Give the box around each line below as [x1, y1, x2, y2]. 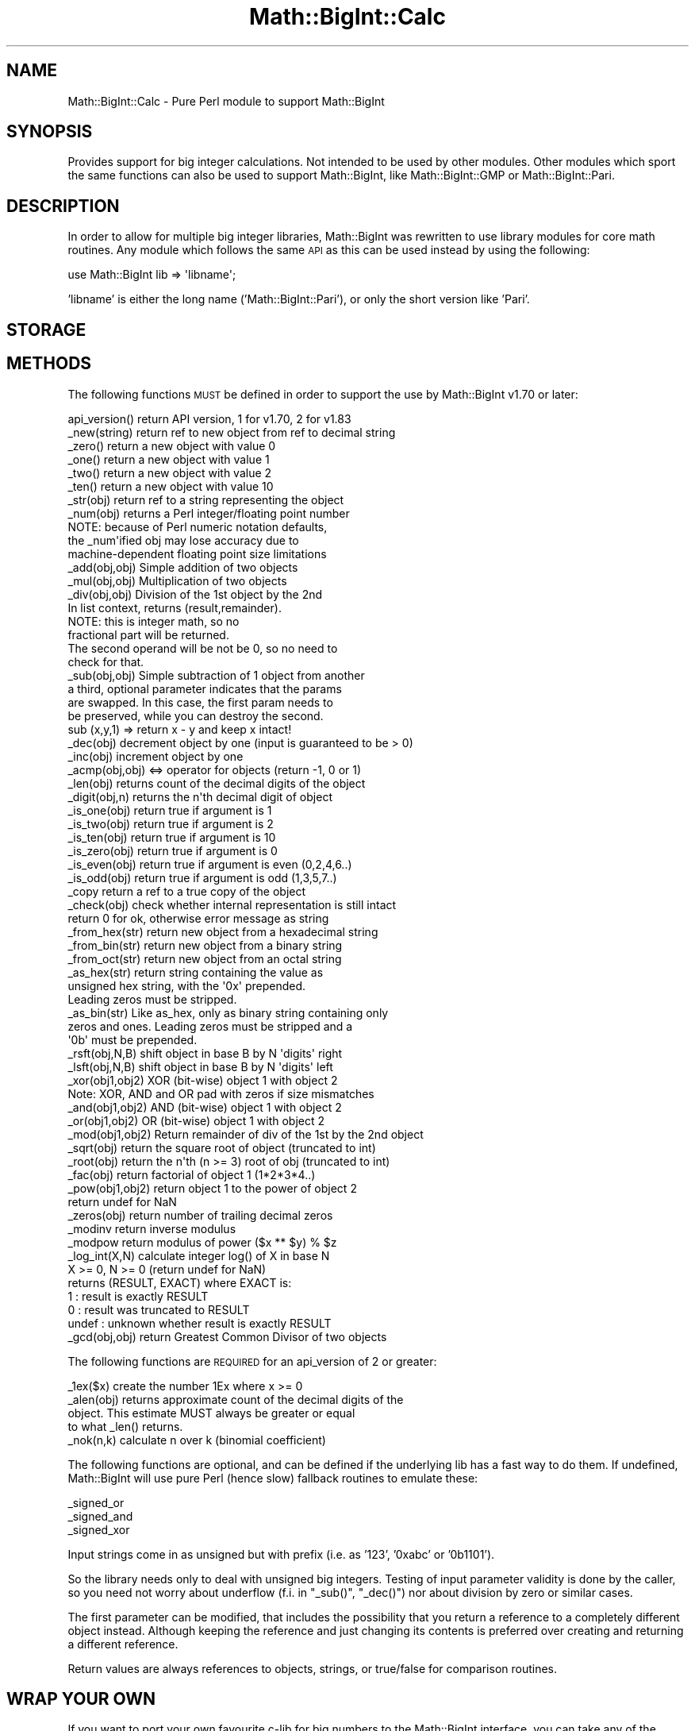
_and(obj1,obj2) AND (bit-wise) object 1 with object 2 [67, 1100, 342, 1114]
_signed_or [67, 1495, 125, 1509]
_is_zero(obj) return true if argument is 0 [67, 843, 278, 858]
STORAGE [6, 319, 86, 340]
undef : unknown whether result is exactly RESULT [67, 1316, 332, 1330]
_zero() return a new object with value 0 [67, 438, 276, 453]
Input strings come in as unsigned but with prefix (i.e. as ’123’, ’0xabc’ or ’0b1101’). [67, 1547, 495, 1561]
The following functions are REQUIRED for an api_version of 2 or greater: [67, 1354, 437, 1368]
